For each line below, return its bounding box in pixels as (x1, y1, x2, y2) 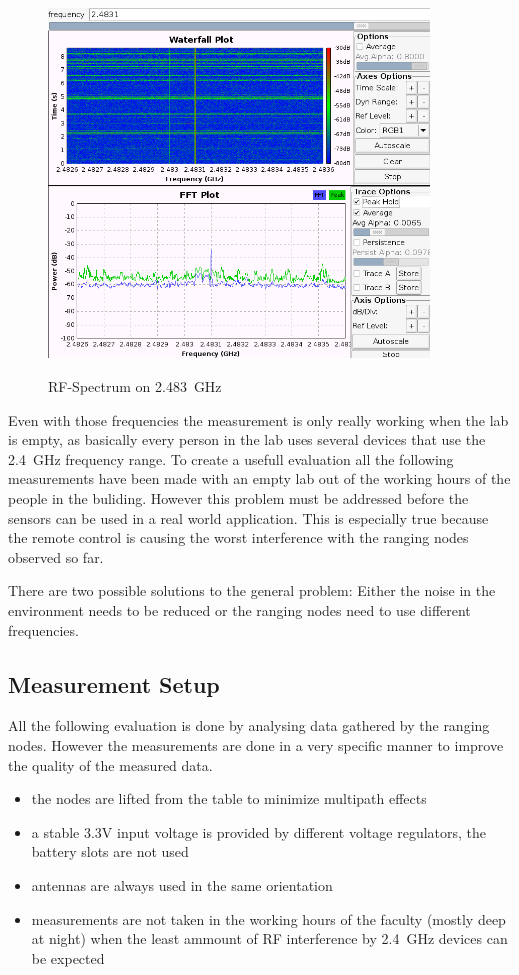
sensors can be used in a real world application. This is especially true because (8, 507, 489, 528)
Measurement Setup (8, 668, 220, 699)
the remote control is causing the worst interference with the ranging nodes (8, 527, 469, 548)
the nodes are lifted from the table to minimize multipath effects (31, 788, 427, 809)
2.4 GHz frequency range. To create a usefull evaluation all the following (8, 448, 454, 469)
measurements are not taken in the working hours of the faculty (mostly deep (31, 908, 506, 929)
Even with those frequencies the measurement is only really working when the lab (8, 409, 509, 430)
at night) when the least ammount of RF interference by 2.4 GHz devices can (31, 928, 508, 949)
